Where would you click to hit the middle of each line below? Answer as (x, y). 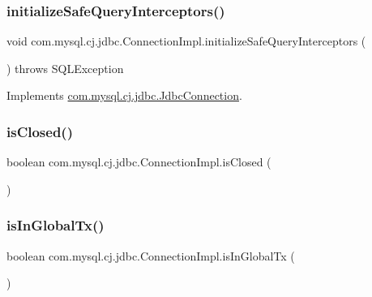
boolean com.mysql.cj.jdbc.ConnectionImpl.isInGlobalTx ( (151, 255)
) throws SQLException (65, 68)
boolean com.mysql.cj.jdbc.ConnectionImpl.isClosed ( (139, 162)
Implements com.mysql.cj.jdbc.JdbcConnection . (124, 95)
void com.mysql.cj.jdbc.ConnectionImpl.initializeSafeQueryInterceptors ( (186, 41)
